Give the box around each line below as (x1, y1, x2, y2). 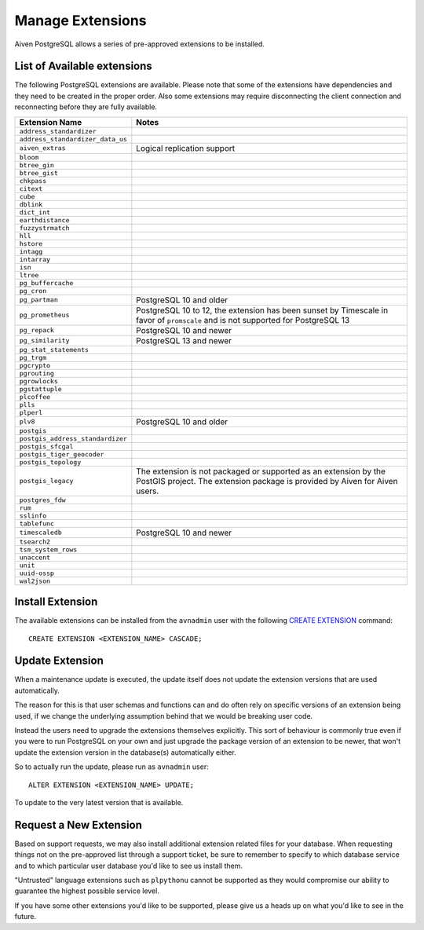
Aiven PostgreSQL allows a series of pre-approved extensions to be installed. (14, 39, 265, 49)
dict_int (19, 208, 51, 216)
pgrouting (19, 369, 55, 377)
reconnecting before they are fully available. (14, 102, 157, 112)
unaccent (19, 553, 51, 562)
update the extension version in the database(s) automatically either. (14, 747, 237, 757)
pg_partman (19, 295, 59, 304)
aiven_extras (19, 144, 66, 152)
